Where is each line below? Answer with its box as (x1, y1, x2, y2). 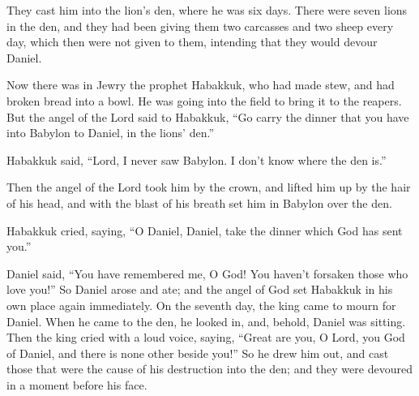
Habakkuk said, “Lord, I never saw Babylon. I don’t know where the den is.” (6, 151, 387, 168)
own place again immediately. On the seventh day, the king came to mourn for (6, 296, 396, 313)
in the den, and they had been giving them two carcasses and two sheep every (6, 17, 394, 34)
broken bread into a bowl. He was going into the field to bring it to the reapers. (6, 92, 402, 109)
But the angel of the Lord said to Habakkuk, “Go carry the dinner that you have (6, 108, 409, 125)
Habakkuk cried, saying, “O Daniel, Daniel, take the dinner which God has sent (6, 222, 403, 239)
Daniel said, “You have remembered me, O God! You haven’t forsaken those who (6, 265, 408, 282)
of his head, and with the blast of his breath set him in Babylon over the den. (6, 194, 392, 211)
